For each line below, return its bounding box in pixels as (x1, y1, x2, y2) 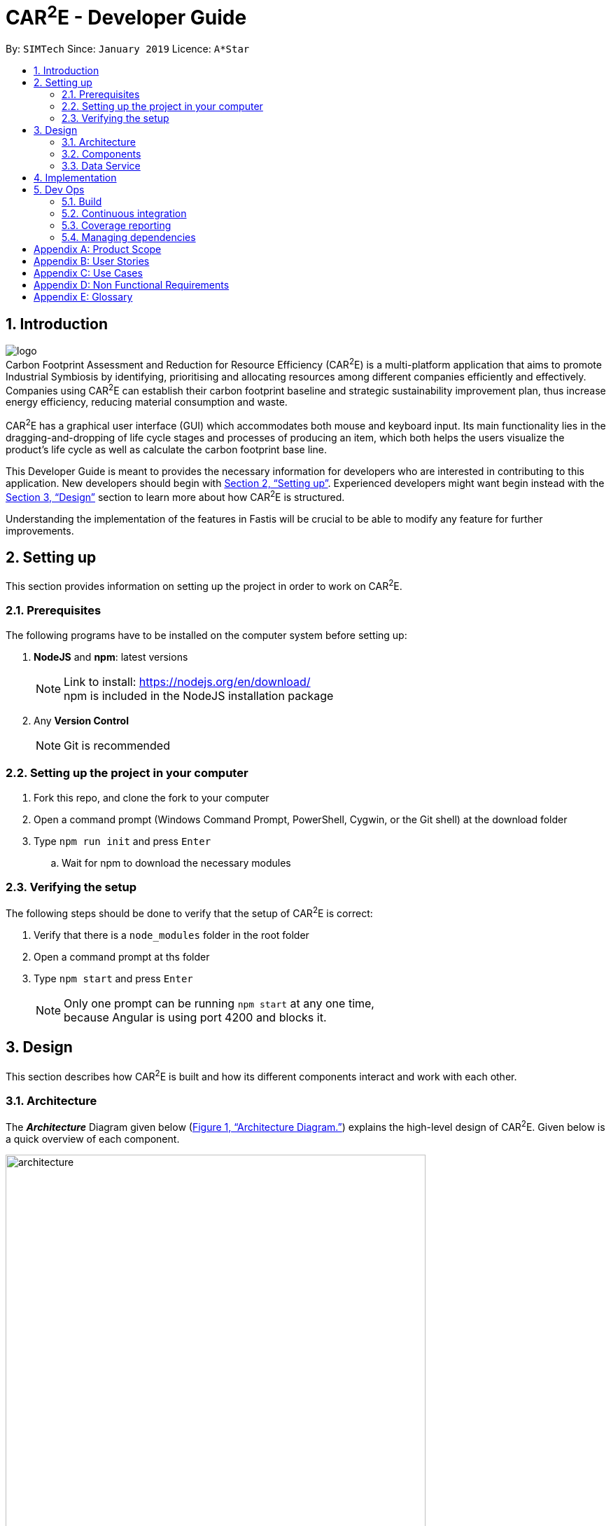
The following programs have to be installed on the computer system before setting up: (6, 628, 407, 641)
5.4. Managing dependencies (62, 231, 196, 244)
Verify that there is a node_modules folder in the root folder (34, 928, 309, 941)
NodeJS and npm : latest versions (34, 650, 188, 663)
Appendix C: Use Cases (34, 267, 143, 280)
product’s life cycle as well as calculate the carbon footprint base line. (6, 443, 327, 455)
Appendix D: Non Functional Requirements (34, 279, 230, 291)
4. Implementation (34, 172, 117, 184)
